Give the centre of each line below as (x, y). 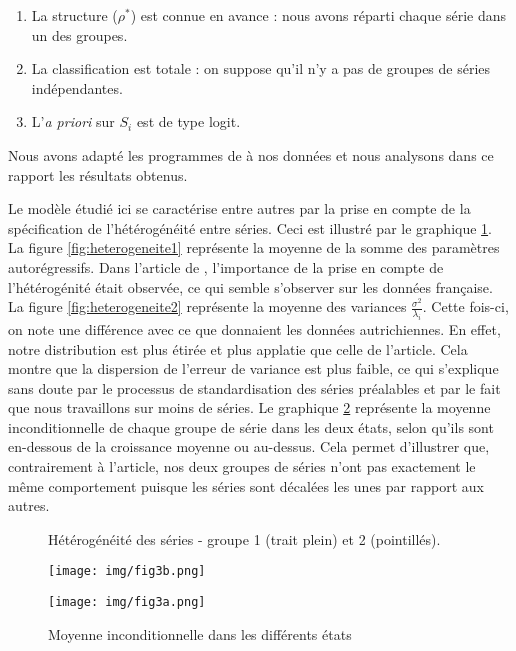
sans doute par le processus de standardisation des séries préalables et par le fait (254, 387)
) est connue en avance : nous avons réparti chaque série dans (318, 15)
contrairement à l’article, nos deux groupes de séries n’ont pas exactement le (242, 466)
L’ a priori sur (73, 121)
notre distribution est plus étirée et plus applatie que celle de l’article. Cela (238, 348)
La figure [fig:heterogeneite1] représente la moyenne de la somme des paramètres (254, 247)
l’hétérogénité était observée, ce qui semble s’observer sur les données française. (250, 286)
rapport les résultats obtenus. (98, 174)
